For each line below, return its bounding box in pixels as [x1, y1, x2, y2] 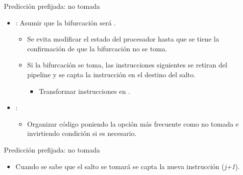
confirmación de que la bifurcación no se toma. [27, 43, 168, 53]
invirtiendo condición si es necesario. [27, 128, 137, 138]
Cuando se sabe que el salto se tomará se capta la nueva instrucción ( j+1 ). [15, 161, 240, 171]
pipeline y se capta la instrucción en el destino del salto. [27, 69, 195, 79]
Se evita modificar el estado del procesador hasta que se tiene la [27, 34, 219, 44]
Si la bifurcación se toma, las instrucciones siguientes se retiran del [27, 60, 227, 70]
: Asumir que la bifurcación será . [15, 17, 116, 27]
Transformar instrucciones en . [39, 86, 130, 96]
